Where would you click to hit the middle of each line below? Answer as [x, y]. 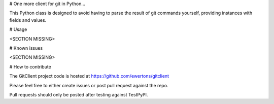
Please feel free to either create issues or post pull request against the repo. [89, 85]
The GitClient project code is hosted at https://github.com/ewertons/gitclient [89, 76]
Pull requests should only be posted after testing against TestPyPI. [79, 94]
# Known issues [26, 48]
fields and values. [28, 20]
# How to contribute [30, 66]
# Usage [18, 29]
